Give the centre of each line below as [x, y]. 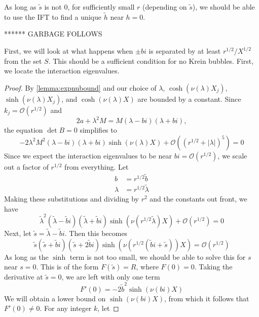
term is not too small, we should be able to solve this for [158, 256]
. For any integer [66, 308]
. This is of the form [67, 267]
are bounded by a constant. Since [189, 98]
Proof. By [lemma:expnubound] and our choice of [80, 87]
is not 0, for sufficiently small [89, 7]
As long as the [26, 256]
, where [147, 267]
